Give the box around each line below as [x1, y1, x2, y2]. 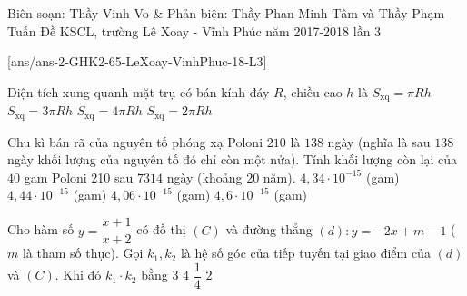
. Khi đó [55, 265, 102, 284]
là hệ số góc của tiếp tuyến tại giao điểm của [180, 243, 431, 262]
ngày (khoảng [166, 167, 243, 186]
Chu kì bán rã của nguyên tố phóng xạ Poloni [7, 132, 263, 151]
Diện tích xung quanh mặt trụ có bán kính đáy [7, 82, 270, 101]
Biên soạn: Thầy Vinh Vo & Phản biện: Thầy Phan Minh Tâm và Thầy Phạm [7, 4, 445, 22]
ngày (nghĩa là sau [327, 132, 431, 151]
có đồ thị [136, 220, 186, 239]
